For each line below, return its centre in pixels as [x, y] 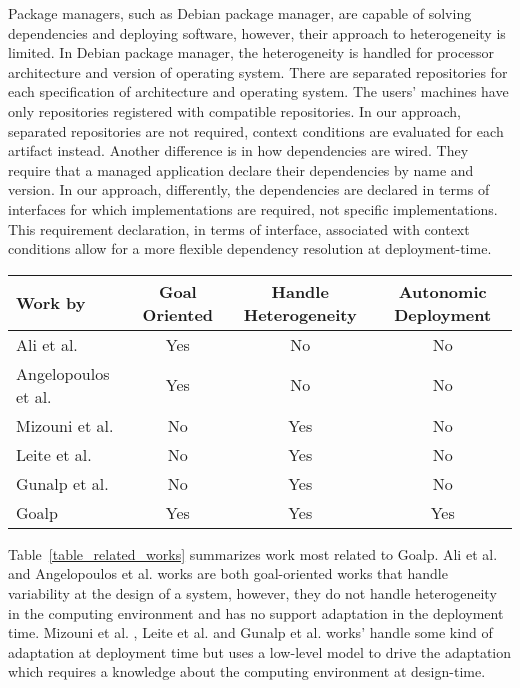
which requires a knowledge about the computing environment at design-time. [247, 671]
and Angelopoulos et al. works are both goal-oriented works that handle [228, 573]
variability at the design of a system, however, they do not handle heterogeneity [252, 592]
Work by [51, 303]
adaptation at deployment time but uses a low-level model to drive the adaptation [260, 651]
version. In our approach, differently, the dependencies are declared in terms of [249, 189]
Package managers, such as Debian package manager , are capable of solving [240, 13]
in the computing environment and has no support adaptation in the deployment [256, 612]
